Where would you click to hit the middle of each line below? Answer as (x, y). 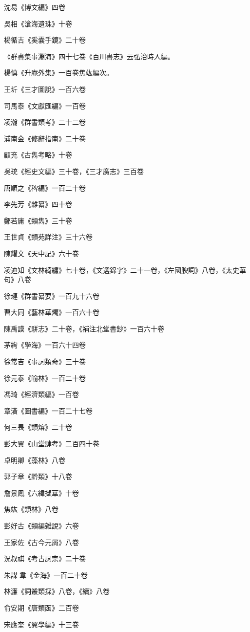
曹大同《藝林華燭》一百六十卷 (52, 312)
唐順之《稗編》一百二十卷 (45, 187)
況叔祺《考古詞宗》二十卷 (45, 558)
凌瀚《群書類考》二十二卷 (45, 122)
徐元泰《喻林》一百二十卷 (45, 378)
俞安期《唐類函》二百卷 (41, 607)
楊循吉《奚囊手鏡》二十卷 (45, 40)
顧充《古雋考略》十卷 (38, 155)
